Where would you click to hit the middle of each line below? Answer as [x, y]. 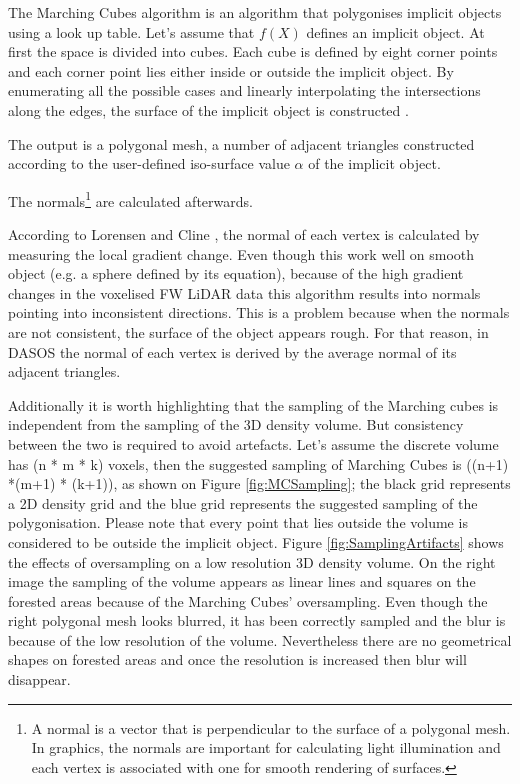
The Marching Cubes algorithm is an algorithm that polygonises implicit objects [255, 12]
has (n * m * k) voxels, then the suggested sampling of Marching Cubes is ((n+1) [258, 463]
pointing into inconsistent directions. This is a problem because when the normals [259, 312]
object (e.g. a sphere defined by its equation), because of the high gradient [236, 273]
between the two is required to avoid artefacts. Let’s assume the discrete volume [253, 443]
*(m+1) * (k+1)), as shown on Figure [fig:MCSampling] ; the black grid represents [259, 483]
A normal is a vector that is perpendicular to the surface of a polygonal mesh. [271, 727]
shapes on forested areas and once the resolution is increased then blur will [237, 659]
